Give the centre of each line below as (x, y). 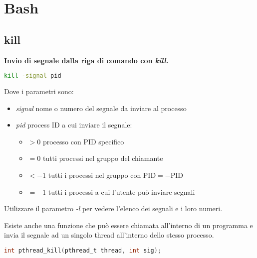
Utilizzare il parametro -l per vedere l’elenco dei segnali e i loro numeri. (113, 208)
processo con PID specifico (83, 141)
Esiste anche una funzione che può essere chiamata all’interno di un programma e (128, 225)
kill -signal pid (33, 76)
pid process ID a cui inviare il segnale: (74, 125)
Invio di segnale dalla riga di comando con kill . (86, 60)
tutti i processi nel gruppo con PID (102, 175)
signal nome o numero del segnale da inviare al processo (101, 108)
